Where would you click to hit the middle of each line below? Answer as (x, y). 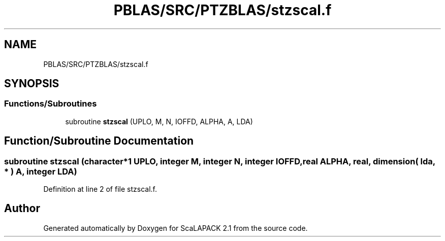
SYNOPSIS (32, 84)
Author (22, 209)
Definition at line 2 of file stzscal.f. (100, 189)
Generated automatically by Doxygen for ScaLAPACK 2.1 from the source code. (176, 228)
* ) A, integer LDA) (41, 171)
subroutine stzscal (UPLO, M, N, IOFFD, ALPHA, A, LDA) (159, 121)
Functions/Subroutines (51, 104)
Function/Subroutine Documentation (99, 141)
